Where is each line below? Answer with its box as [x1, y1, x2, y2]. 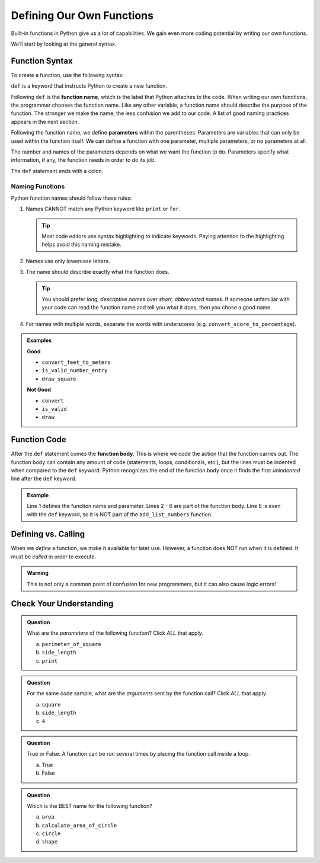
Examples [27, 337, 52, 344]
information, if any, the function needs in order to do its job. [11, 156, 156, 164]
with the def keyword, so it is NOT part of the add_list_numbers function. [27, 510, 213, 518]
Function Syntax [11, 56, 73, 66]
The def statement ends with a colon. [11, 167, 104, 174]
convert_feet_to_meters [41, 359, 111, 366]
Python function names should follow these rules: [11, 194, 132, 202]
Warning [27, 570, 49, 577]
